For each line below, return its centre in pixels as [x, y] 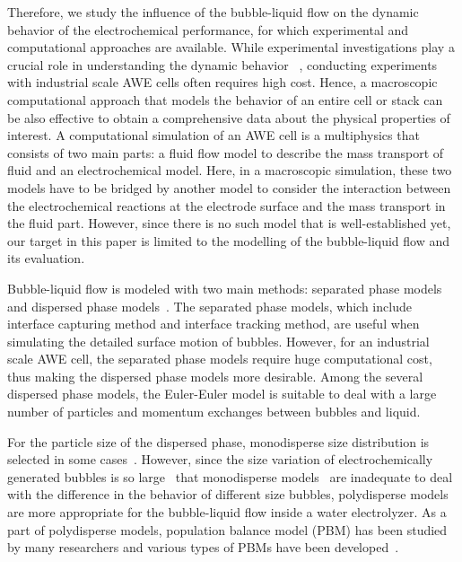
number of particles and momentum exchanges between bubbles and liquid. [214, 412]
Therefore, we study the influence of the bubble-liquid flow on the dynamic [213, 12]
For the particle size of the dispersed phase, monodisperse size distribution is [218, 441]
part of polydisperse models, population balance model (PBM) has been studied [227, 529]
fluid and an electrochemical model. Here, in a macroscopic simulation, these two [230, 170]
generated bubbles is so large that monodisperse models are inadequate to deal [230, 476]
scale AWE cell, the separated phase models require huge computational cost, [220, 359]
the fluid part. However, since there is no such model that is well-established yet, [229, 223]
